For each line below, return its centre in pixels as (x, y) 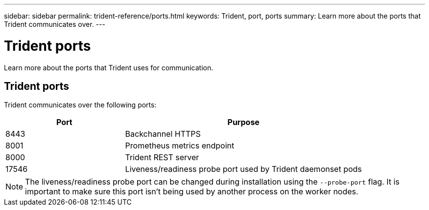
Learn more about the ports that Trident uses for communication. (109, 67)
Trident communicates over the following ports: (80, 105)
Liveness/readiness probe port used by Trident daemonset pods (243, 169)
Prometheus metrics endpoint (180, 146)
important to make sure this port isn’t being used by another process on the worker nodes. (192, 192)
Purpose (243, 122)
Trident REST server (162, 157)
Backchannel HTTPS (163, 134)
